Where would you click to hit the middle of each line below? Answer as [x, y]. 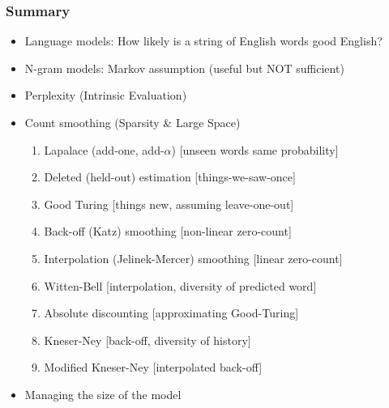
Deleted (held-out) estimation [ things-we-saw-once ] [170, 177]
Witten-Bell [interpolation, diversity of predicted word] [180, 285]
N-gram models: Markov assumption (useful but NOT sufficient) [184, 68]
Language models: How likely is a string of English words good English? [203, 41]
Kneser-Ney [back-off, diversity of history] [147, 340]
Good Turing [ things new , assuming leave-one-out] [169, 204]
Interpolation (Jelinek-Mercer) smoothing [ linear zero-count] [193, 258]
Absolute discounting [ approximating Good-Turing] [171, 313]
